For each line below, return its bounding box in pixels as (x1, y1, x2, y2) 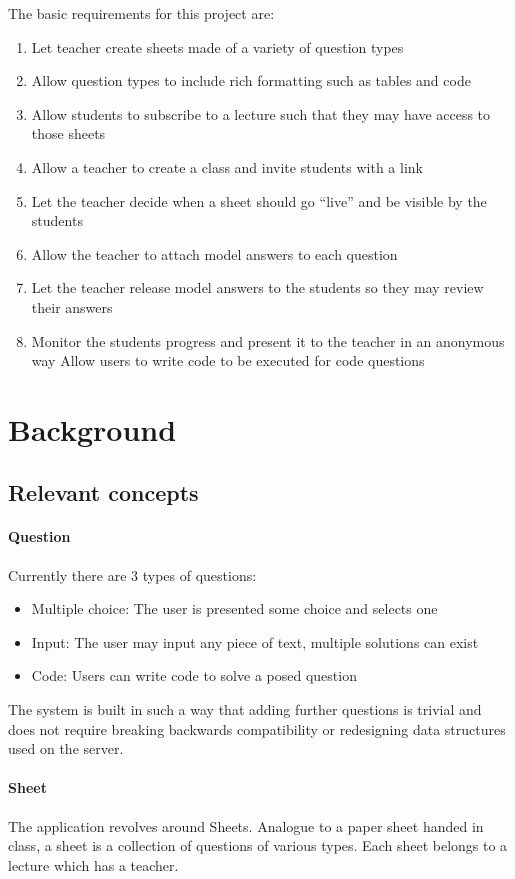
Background (8, 408, 177, 449)
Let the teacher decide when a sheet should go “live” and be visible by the (31, 190, 487, 211)
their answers (31, 296, 113, 317)
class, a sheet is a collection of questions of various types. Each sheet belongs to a (8, 835, 508, 856)
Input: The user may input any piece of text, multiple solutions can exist (31, 631, 479, 652)
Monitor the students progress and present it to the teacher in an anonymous (31, 330, 505, 351)
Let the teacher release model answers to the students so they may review (31, 277, 484, 298)
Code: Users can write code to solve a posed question (31, 665, 357, 686)
